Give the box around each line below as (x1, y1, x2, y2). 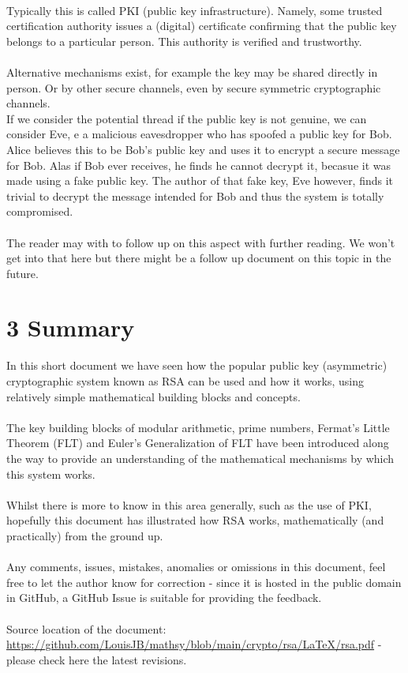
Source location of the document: (6, 620, 167, 637)
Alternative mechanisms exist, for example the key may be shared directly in (6, 63, 378, 80)
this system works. (6, 465, 95, 482)
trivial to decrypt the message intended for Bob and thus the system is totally (6, 187, 384, 204)
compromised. (6, 203, 73, 220)
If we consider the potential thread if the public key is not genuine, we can (6, 110, 367, 126)
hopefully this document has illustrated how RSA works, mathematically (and (6, 512, 384, 528)
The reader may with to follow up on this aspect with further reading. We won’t (6, 234, 395, 250)
